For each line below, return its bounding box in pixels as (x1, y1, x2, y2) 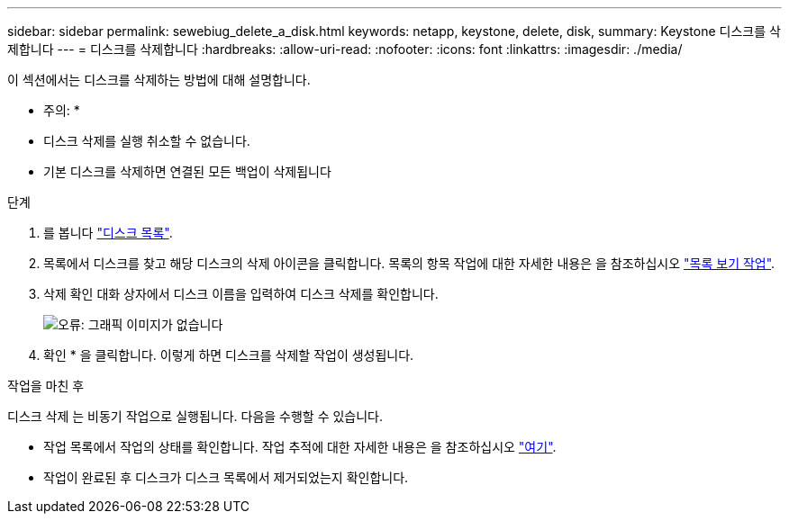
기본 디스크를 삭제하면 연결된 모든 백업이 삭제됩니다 (43, 164, 331, 179)
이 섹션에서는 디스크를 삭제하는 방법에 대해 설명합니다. (7, 72, 311, 87)
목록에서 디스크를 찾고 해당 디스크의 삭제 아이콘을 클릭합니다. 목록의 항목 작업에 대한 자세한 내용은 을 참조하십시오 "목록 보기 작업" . (43, 256, 775, 271)
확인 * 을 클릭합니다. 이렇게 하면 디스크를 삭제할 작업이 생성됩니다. (43, 347, 414, 363)
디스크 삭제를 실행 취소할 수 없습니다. (43, 133, 250, 148)
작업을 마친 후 (7, 378, 85, 393)
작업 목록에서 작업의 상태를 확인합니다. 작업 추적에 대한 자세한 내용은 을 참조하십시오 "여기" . (43, 439, 557, 454)
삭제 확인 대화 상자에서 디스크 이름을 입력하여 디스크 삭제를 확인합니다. (43, 286, 439, 301)
